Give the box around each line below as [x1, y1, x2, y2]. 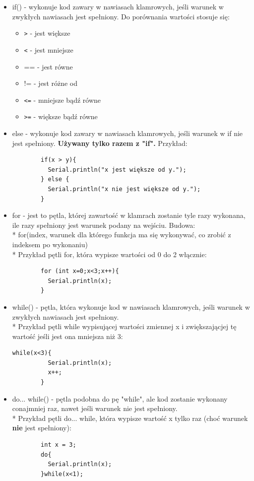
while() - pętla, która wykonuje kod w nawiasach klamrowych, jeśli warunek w [12, 301, 250, 312]
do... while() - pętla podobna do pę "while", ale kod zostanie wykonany [12, 393, 228, 404]
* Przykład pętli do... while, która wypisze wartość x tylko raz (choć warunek [12, 412, 248, 423]
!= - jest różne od [24, 78, 78, 88]
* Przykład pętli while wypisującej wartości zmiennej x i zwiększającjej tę [12, 321, 237, 332]
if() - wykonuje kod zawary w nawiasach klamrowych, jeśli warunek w [12, 1, 224, 11]
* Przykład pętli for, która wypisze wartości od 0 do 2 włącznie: [12, 249, 207, 259]
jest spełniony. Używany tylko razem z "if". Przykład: [12, 137, 188, 148]
